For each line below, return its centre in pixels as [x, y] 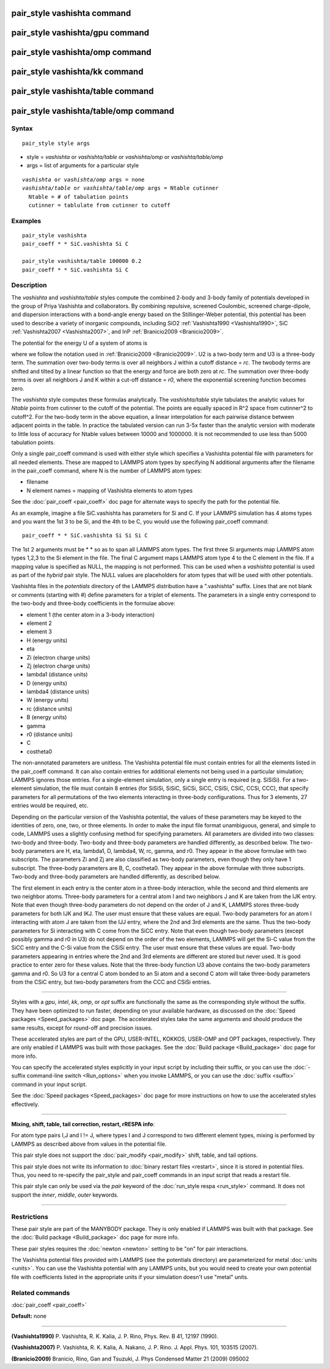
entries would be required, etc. [50, 806]
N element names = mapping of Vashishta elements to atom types [110, 490]
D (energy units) [47, 683]
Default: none [29, 1316]
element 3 [39, 632]
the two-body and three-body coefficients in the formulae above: [93, 603]
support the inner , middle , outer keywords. [65, 1195]
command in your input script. [49, 1084]
